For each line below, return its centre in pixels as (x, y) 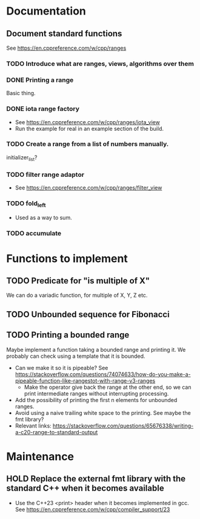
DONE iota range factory (43, 109)
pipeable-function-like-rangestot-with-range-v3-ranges (85, 380)
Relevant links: (33, 426)
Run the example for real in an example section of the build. (89, 128)
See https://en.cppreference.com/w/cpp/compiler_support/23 (92, 509)
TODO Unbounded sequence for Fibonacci (88, 314)
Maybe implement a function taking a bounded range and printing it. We (96, 349)
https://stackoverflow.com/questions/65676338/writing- (123, 426)
